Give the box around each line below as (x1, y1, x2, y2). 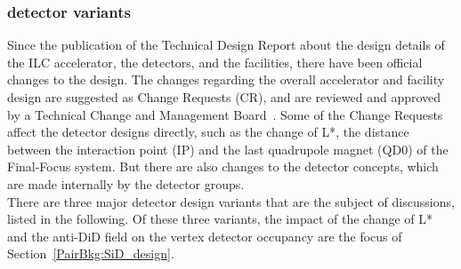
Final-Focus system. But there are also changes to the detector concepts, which (7, 157, 439, 176)
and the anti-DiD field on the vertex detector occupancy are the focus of (7, 226, 402, 245)
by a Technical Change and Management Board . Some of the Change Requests (7, 105, 443, 123)
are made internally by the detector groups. (7, 174, 245, 193)
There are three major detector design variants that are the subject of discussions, (7, 192, 455, 210)
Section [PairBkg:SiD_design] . (7, 244, 174, 263)
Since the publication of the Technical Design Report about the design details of (7, 36, 445, 54)
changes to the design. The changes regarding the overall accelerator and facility (7, 70, 445, 89)
